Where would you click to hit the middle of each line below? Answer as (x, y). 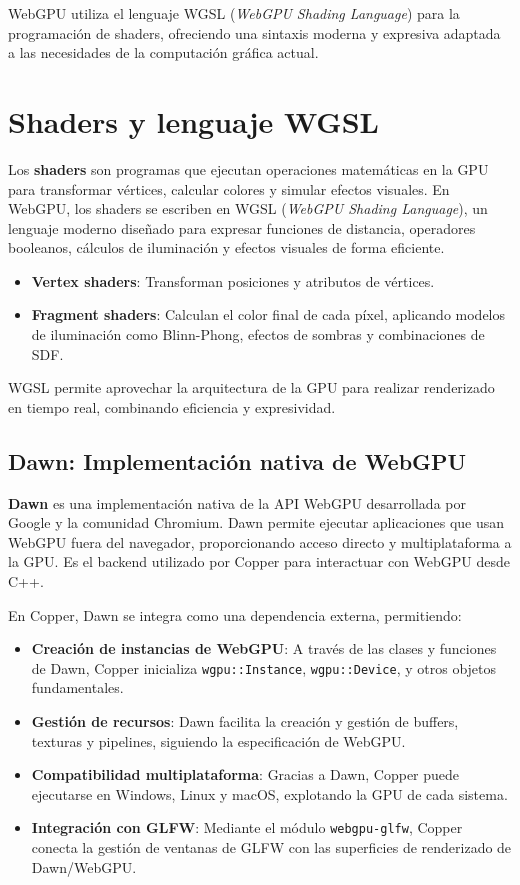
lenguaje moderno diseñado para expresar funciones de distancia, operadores (242, 227)
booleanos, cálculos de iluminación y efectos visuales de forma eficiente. (226, 247)
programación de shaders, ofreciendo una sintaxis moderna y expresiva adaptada (254, 32)
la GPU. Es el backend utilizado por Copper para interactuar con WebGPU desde (259, 561)
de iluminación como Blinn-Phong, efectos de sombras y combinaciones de (258, 334)
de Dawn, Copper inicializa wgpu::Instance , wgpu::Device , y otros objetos (264, 667)
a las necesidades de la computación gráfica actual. (163, 52)
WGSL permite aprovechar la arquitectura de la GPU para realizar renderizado (251, 387)
